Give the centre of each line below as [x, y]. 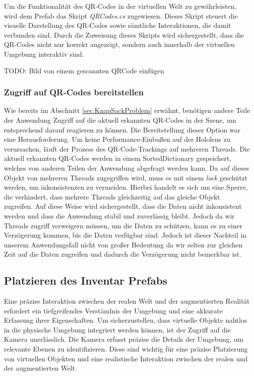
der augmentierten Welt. [41, 368]
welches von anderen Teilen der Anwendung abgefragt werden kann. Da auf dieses [127, 167]
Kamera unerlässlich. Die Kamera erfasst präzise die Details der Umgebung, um [124, 339]
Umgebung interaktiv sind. [44, 54]
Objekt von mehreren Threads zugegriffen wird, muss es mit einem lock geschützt [126, 177]
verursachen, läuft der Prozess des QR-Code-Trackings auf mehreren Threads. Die [127, 148]
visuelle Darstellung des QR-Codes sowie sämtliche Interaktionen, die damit [118, 25]
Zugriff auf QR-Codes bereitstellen [74, 92]
